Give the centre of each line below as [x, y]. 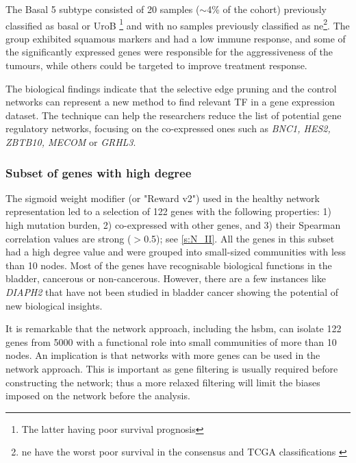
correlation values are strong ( [68, 238]
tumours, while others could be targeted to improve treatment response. [156, 65]
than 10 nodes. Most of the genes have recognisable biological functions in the [169, 265]
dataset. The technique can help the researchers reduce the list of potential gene [174, 115]
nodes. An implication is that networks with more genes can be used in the [163, 355]
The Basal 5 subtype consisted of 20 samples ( [103, 9]
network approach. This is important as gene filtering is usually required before [172, 368]
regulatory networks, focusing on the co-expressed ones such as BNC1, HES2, [168, 128]
